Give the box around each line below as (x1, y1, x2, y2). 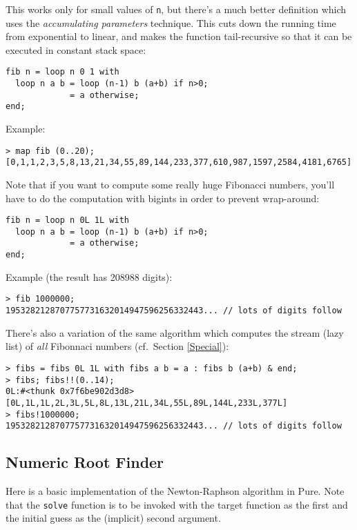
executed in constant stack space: (6, 42, 146, 57)
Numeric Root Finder (6, 451, 164, 473)
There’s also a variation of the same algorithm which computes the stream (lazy (6, 325, 344, 340)
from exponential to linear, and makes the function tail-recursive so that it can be (6, 29, 352, 43)
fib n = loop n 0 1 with (6, 67, 119, 77)
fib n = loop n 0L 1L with (6, 215, 129, 226)
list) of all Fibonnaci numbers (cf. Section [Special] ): (6, 339, 229, 353)
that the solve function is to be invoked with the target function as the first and (6, 497, 348, 511)
